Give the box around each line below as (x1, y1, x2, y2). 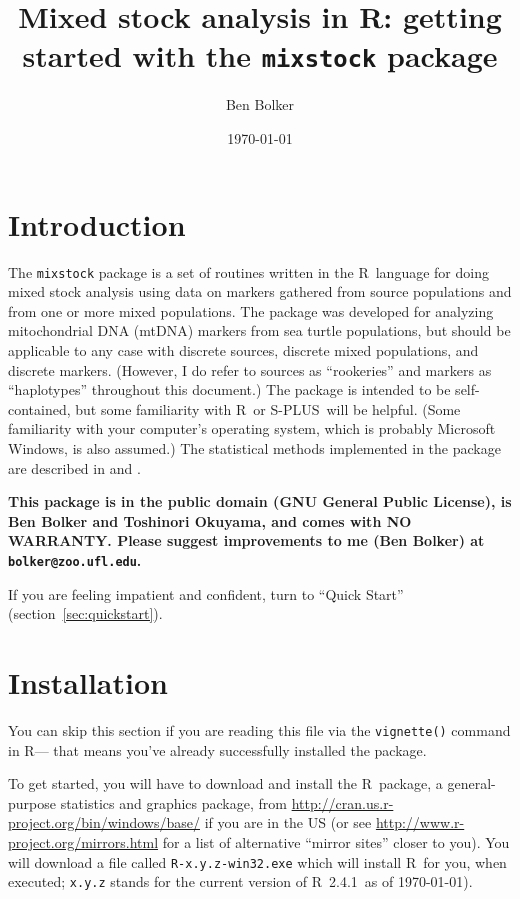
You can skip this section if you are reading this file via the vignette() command (8, 719, 511, 740)
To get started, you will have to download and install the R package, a (8, 773, 443, 794)
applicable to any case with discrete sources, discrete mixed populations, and (8, 340, 479, 360)
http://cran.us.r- (291, 792, 394, 813)
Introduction (8, 203, 186, 244)
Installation (8, 661, 168, 702)
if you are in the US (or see (204, 812, 372, 833)
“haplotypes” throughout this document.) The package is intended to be (8, 379, 451, 400)
